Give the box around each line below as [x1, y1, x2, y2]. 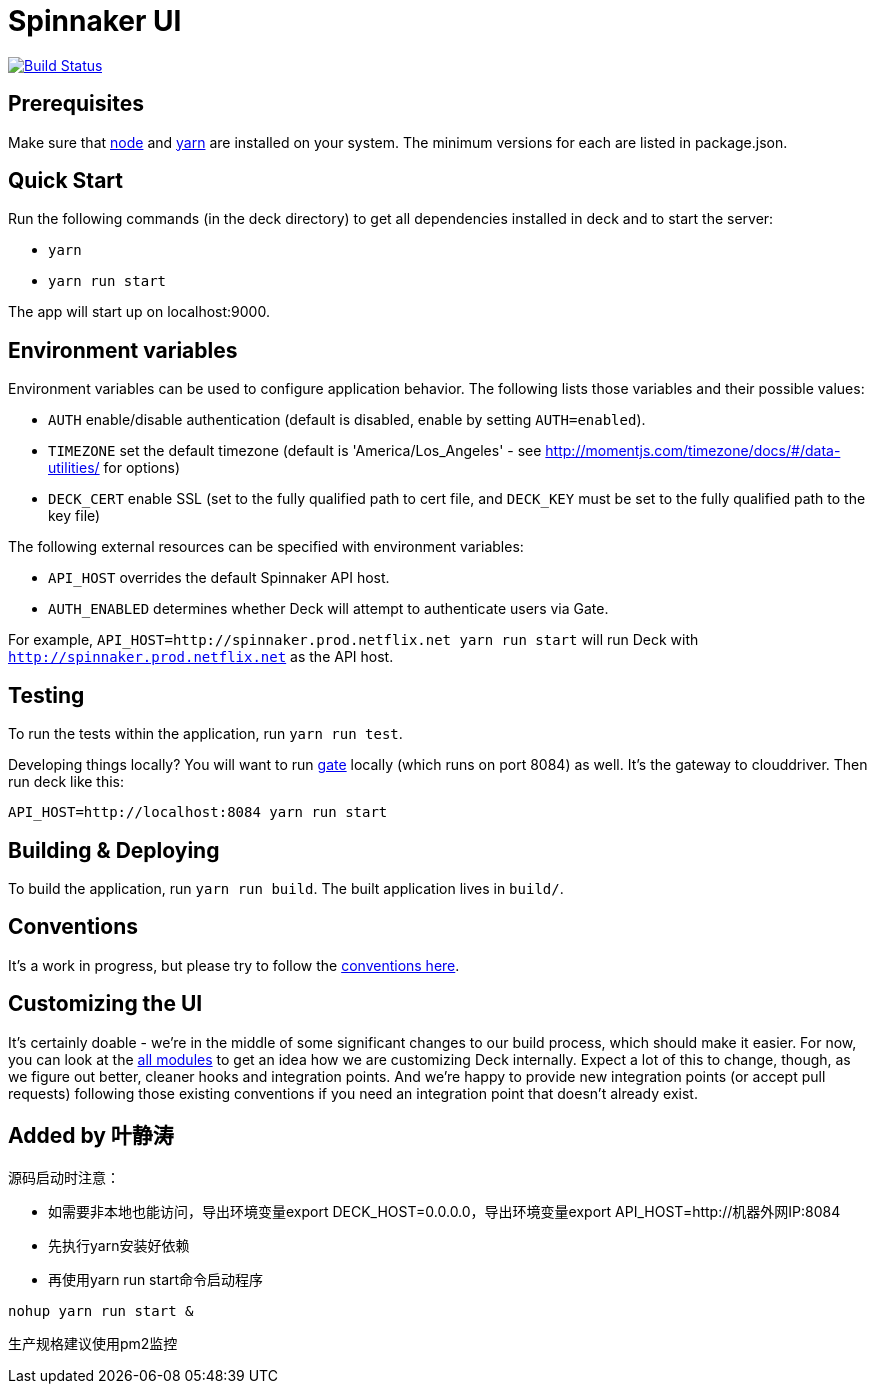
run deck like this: [8, 773, 125, 791]
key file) [48, 507, 101, 525]
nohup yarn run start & [8, 1302, 194, 1319]
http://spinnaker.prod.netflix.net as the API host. [8, 648, 394, 666]
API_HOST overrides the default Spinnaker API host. [48, 569, 390, 587]
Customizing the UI [8, 991, 203, 1017]
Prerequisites [8, 91, 144, 117]
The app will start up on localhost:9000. [8, 303, 270, 321]
